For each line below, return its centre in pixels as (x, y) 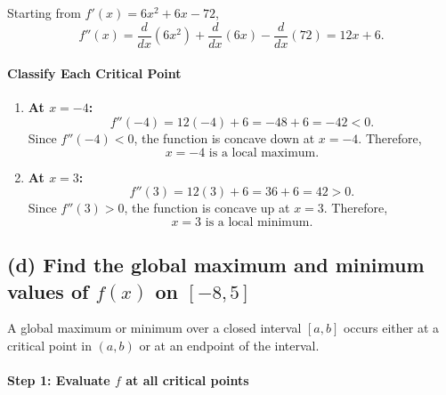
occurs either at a (391, 328)
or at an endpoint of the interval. (229, 346)
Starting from (44, 12)
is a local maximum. (264, 153)
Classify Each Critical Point (94, 73)
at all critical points (187, 380)
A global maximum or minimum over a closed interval (154, 328)
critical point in (49, 346)
